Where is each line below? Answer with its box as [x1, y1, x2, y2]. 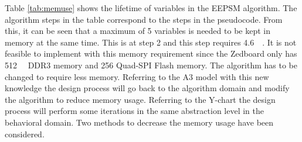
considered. [5, 127, 45, 140]
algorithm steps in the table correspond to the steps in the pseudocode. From [5, 13, 283, 25]
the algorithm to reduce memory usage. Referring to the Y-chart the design [5, 93, 276, 105]
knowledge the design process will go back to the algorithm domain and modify [5, 82, 290, 94]
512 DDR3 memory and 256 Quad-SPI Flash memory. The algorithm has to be [5, 58, 298, 71]
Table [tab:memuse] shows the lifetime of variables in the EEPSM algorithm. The [5, 2, 297, 13]
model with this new [195, 70, 269, 82]
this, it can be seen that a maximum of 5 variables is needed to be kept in [5, 25, 270, 37]
